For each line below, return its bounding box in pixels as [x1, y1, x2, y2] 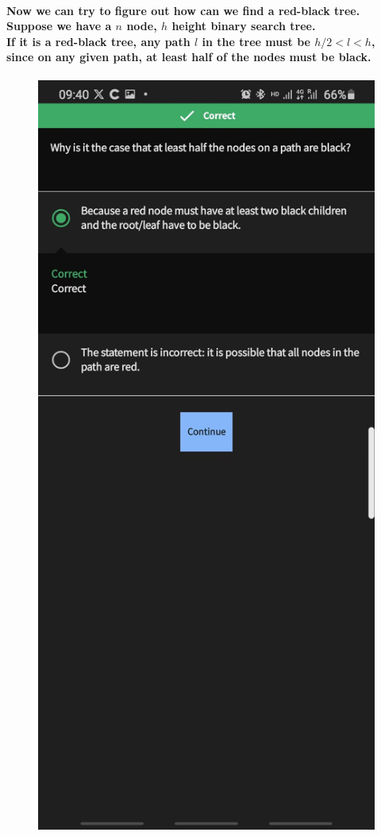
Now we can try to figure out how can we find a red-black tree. [6, 2, 360, 18]
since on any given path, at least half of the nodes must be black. [6, 48, 371, 65]
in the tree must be [202, 33, 310, 49]
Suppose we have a [6, 17, 112, 34]
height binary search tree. [171, 17, 316, 34]
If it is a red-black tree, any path [6, 33, 190, 49]
